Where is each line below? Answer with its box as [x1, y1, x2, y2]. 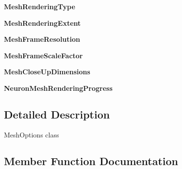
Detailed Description [4, 106, 110, 121]
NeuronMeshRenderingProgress [4, 83, 113, 93]
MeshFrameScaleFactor [4, 50, 83, 60]
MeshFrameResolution [4, 34, 81, 44]
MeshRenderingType [4, 1, 75, 11]
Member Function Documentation [4, 153, 179, 168]
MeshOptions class [4, 129, 59, 139]
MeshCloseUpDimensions [4, 67, 90, 77]
